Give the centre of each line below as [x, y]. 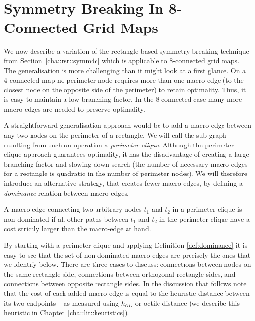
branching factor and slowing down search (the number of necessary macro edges [126, 163]
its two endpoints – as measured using [61, 303]
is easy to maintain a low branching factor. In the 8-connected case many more [123, 99]
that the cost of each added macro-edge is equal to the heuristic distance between [127, 293]
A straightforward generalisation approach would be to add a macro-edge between [128, 125]
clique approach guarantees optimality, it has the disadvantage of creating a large [127, 154]
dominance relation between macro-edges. [66, 192]
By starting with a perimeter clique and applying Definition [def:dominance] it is [126, 245]
